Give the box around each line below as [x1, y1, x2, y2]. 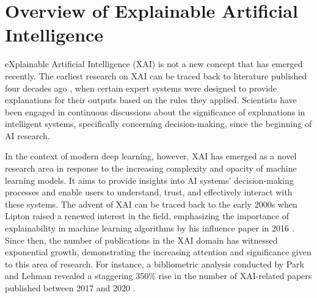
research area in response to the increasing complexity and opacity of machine [5, 162, 297, 175]
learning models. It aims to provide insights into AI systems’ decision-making [5, 173, 294, 186]
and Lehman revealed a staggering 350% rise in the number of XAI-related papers [5, 269, 312, 282]
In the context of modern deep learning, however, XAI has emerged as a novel [5, 150, 297, 162]
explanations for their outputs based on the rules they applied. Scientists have [5, 93, 297, 106]
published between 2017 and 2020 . [5, 282, 136, 294]
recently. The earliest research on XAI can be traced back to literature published [5, 69, 307, 82]
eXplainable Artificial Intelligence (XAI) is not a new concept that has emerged [5, 57, 303, 70]
